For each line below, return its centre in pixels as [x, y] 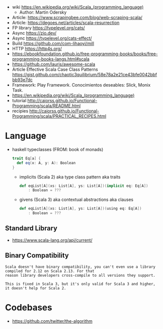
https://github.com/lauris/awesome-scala [54, 64]
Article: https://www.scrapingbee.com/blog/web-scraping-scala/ [77, 17]
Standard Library [31, 229]
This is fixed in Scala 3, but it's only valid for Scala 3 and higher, [80, 284]
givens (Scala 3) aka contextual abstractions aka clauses [76, 199]
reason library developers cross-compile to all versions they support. [80, 275]
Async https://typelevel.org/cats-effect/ [52, 38]
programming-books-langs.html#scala [51, 59]
